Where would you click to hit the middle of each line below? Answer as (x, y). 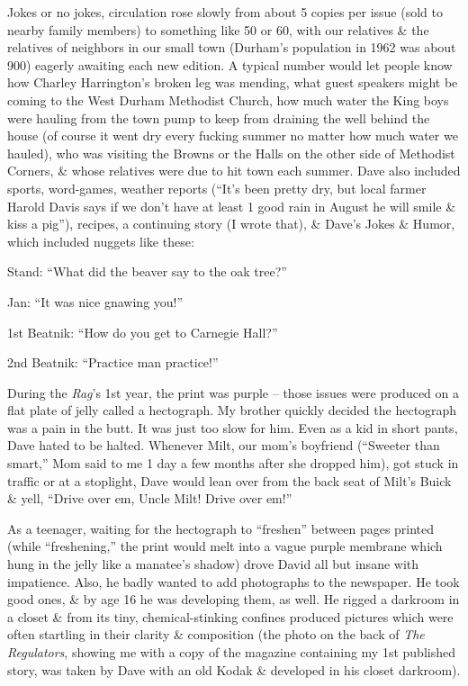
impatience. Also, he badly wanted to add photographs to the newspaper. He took (234, 581)
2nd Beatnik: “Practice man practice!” (113, 362)
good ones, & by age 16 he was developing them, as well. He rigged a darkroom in (234, 599)
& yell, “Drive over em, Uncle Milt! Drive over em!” (150, 498)
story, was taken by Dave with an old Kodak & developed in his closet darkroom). (234, 669)
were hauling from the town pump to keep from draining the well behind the (219, 117)
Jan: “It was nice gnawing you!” (95, 301)
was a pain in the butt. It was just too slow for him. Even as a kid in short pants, (233, 427)
